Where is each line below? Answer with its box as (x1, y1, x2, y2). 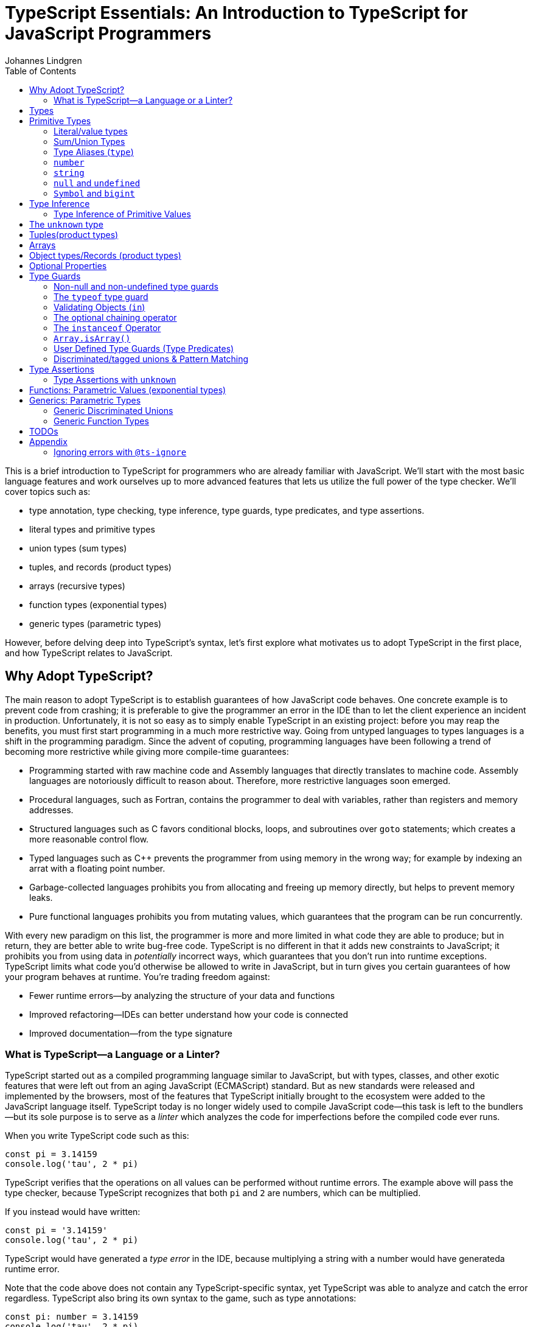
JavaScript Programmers (5, 23, 212, 44)
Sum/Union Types (54, 136, 125, 147)
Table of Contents (5, 65, 77, 76)
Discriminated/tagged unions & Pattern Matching (54, 353, 249, 364)
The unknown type (29, 219, 103, 229)
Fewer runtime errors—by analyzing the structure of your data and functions (29, 990, 335, 1001)
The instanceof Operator (54, 322, 161, 333)
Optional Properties (29, 260, 107, 271)
